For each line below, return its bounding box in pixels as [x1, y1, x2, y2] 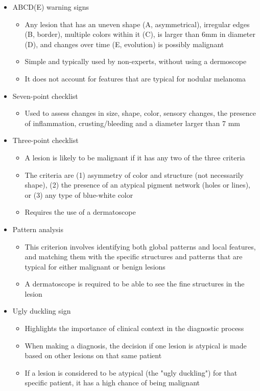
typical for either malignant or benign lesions [25, 261, 166, 272]
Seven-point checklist [12, 90, 78, 101]
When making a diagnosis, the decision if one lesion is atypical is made [25, 340, 247, 351]
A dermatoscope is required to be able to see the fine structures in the [25, 278, 245, 289]
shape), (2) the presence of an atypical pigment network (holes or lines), [25, 179, 250, 190]
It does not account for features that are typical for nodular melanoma [25, 73, 246, 84]
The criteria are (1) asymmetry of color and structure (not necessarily [25, 169, 244, 180]
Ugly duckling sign [12, 305, 71, 316]
